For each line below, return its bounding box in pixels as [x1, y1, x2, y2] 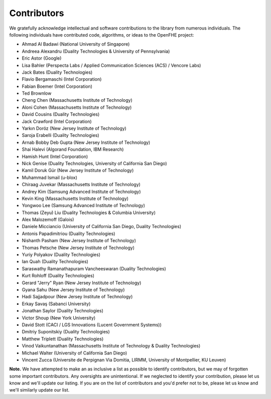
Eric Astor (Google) [22, 55, 62, 61]
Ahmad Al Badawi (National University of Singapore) [22, 41, 130, 47]
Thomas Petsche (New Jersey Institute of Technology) [22, 245, 135, 251]
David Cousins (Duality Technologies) [22, 111, 100, 117]
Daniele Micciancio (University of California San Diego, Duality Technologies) [22, 224, 182, 230]
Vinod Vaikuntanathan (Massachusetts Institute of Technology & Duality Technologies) [22, 343, 201, 349]
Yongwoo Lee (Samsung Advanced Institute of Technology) [22, 203, 146, 209]
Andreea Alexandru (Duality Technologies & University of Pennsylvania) [22, 48, 170, 54]
